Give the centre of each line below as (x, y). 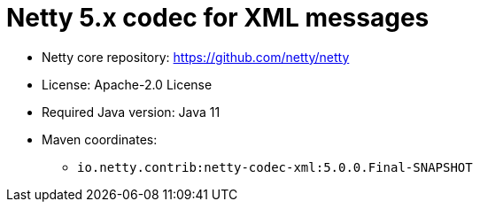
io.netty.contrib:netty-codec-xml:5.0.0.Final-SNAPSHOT (275, 167)
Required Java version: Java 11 (131, 112)
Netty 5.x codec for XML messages (218, 18)
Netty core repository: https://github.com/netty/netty (196, 57)
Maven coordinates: (100, 139)
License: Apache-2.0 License (127, 84)
